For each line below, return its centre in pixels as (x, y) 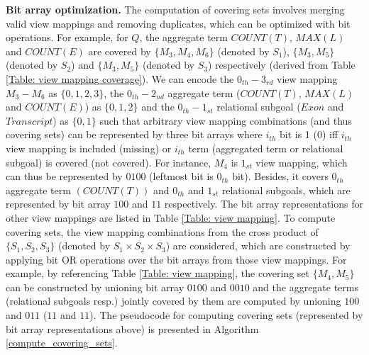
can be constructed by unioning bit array (95, 287)
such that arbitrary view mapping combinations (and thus (226, 120)
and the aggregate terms (305, 287)
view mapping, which (302, 162)
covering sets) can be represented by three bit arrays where (134, 134)
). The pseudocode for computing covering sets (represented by (226, 315)
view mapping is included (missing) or (89, 148)
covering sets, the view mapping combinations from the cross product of (162, 231)
